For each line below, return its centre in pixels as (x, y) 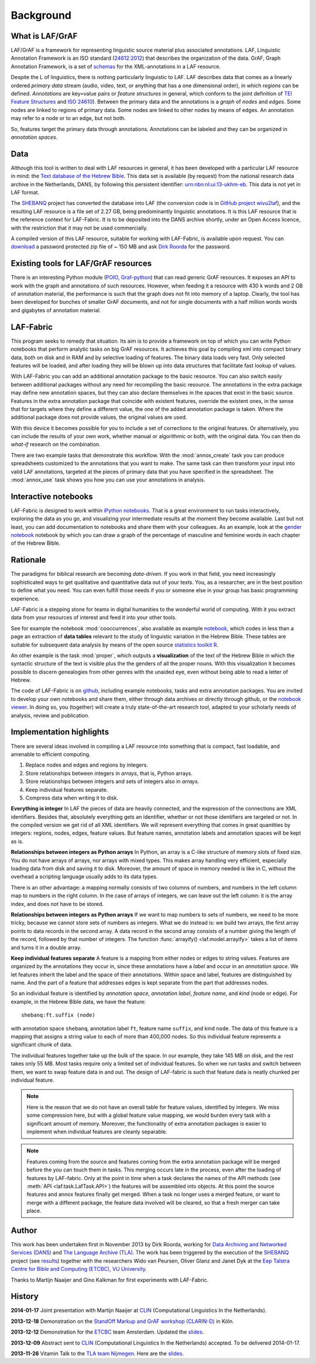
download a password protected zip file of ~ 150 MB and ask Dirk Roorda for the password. (121, 247)
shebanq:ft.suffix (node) (59, 1015)
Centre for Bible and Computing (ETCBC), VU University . (79, 1269)
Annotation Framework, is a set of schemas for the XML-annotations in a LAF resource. (116, 66)
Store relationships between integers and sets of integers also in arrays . (112, 781)
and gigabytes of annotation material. (56, 310)
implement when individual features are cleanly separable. (97, 1131)
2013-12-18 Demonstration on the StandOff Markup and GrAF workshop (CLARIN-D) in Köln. (122, 1321)
